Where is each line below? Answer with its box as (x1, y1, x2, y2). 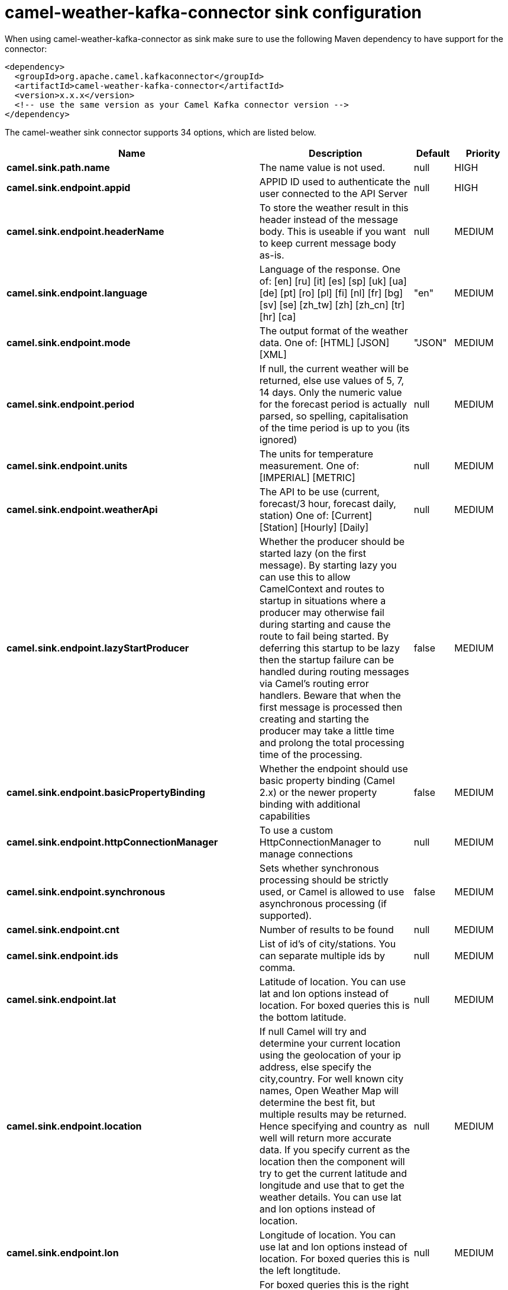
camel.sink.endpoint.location (7, 1120, 142, 1132)
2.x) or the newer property (259, 786, 377, 798)
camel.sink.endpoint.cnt (7, 923, 119, 936)
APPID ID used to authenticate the (259, 175, 410, 188)
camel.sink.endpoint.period (7, 398, 134, 410)
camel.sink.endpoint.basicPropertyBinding (7, 786, 205, 798)
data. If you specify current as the (259, 1143, 410, 1156)
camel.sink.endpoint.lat (7, 993, 117, 1005)
